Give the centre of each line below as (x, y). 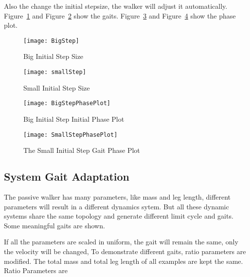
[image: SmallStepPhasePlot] (71, 135)
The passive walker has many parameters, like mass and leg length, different (117, 196)
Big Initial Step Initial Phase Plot (74, 119)
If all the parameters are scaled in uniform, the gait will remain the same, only (121, 242)
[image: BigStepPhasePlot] (67, 103)
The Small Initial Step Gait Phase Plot (82, 150)
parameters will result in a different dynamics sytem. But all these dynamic (116, 206)
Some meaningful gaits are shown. (54, 225)
